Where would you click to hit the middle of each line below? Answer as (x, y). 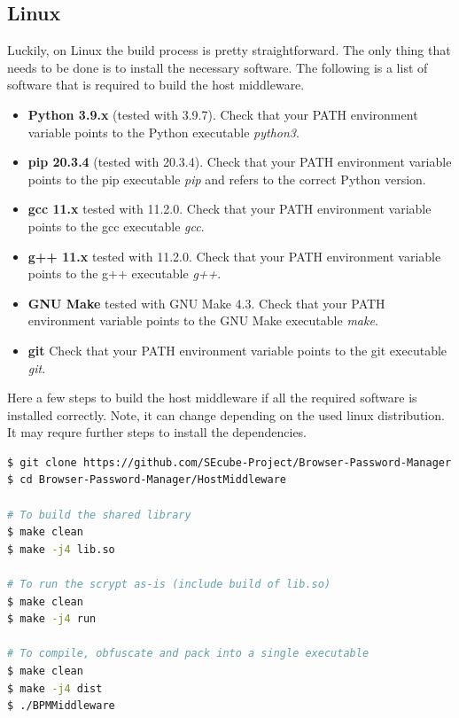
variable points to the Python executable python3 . (163, 132)
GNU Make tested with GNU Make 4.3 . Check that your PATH (206, 303)
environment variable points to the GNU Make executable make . (203, 320)
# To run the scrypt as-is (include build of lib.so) (169, 585)
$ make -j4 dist (55, 688)
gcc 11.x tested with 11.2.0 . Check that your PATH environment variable (229, 209)
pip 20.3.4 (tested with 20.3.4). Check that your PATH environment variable (240, 162)
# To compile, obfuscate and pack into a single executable (188, 654)
